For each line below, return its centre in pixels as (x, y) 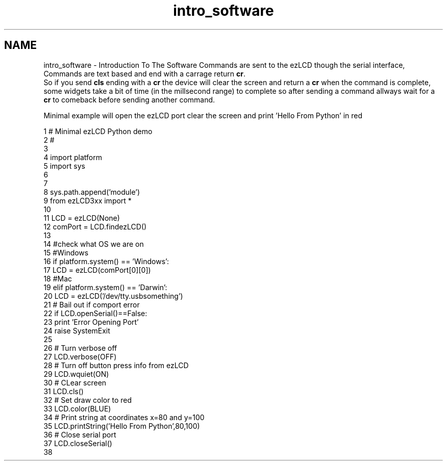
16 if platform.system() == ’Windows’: (106, 261)
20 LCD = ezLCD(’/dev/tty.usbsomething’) (113, 296)
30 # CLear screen (75, 382)
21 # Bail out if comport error (92, 304)
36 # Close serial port (80, 434)
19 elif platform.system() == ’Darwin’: (105, 287)
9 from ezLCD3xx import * (88, 200)
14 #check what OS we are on (94, 244)
